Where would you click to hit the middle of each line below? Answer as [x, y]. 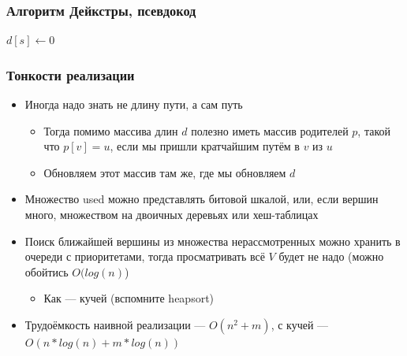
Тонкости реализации [71, 74]
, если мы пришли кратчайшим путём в [205, 146]
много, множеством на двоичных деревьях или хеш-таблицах [172, 214]
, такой [374, 130]
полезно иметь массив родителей [270, 130]
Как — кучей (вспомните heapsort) [129, 298]
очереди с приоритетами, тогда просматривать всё [145, 256]
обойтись [47, 271]
